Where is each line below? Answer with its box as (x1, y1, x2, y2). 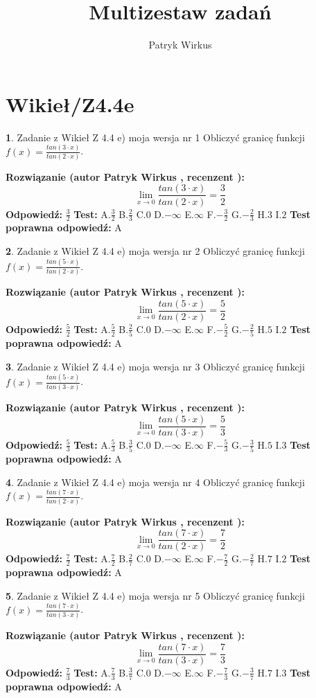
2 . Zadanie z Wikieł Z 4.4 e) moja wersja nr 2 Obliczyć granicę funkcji (6, 243, 305, 258)
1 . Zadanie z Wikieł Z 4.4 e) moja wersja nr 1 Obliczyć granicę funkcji (6, 129, 305, 144)
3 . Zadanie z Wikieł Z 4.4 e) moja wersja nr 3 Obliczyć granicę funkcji (6, 359, 305, 373)
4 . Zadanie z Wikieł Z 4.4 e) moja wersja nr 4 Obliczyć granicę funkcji (6, 474, 305, 489)
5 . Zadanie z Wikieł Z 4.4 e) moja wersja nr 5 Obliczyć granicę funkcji (6, 588, 305, 602)
